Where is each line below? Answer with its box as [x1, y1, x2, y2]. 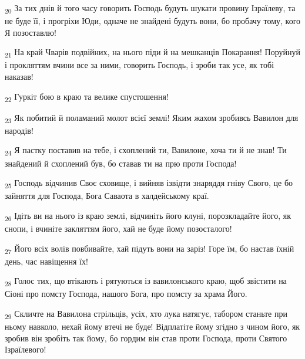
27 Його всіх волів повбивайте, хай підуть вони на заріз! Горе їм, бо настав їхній [5, 242, 294, 256]
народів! [5, 124, 33, 136]
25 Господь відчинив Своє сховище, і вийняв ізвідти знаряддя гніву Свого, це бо [5, 177, 293, 190]
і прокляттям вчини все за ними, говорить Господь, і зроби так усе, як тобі [5, 59, 274, 71]
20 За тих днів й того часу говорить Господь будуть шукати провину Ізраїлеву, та [5, 2, 296, 15]
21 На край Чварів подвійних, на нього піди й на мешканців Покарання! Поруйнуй [5, 46, 300, 60]
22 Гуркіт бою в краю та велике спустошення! [5, 90, 169, 104]
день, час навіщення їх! [5, 255, 88, 267]
